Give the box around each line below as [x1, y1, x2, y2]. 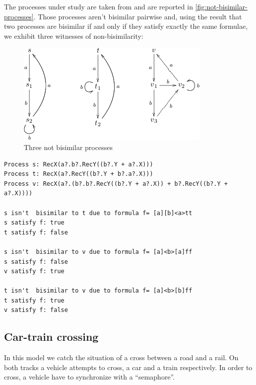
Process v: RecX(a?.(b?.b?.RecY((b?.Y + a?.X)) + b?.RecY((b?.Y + [4, 180, 228, 187]
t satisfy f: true [4, 297, 64, 304]
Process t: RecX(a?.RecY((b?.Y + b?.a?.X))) [4, 170, 153, 178]
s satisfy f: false [4, 258, 68, 265]
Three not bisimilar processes [24, 142, 113, 152]
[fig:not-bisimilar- [195, 1, 248, 11]
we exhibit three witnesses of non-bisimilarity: [4, 30, 143, 41]
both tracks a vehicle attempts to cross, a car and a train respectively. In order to [4, 362, 253, 372]
